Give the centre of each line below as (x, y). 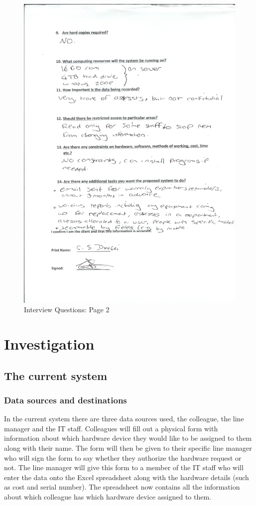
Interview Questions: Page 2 (67, 310)
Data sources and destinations (65, 400)
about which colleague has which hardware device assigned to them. (108, 497)
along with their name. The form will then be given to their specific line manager (128, 448)
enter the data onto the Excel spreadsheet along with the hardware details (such (127, 477)
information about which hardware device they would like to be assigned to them (128, 438)
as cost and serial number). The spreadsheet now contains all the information (122, 487)
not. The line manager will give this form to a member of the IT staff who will (124, 467)
